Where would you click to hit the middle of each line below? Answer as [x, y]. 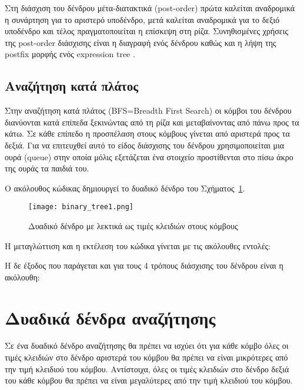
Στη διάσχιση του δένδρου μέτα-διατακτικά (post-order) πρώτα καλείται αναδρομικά [150, 8]
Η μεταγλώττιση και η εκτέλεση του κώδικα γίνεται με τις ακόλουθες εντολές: [138, 245]
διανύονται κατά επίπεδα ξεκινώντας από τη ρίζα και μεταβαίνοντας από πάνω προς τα [152, 122]
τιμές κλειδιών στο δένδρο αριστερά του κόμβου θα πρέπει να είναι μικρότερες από [146, 357]
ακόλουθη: [22, 277]
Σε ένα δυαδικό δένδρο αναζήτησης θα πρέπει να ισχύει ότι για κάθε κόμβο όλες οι [147, 346]
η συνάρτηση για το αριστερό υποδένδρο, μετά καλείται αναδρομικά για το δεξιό [142, 19]
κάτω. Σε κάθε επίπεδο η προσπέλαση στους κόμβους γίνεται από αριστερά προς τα [147, 133]
